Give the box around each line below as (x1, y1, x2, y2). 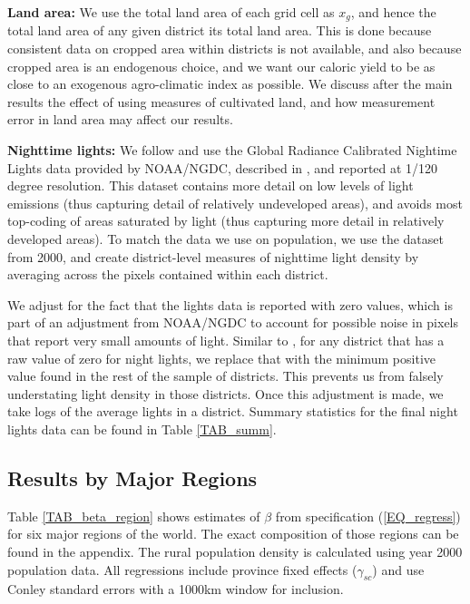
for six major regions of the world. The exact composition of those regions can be (7, 524, 459, 543)
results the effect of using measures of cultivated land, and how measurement (7, 92, 436, 111)
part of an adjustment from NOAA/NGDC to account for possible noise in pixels (7, 313, 459, 332)
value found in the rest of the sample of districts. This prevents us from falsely (7, 366, 444, 385)
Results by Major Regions (7, 463, 258, 492)
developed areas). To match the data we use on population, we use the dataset (7, 229, 444, 248)
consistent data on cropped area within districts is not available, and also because (7, 39, 462, 58)
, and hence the (350, 3, 436, 21)
